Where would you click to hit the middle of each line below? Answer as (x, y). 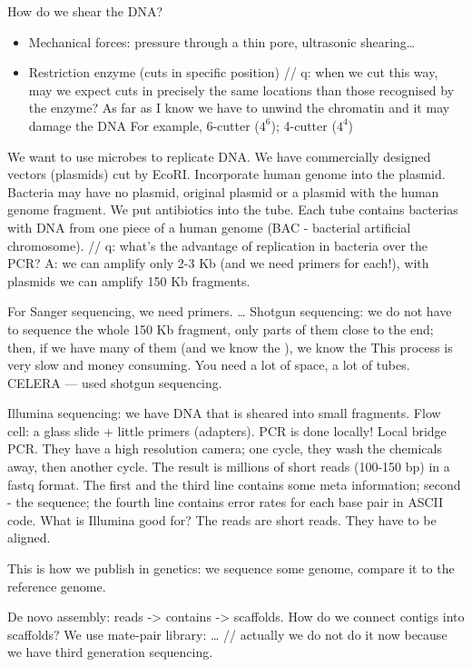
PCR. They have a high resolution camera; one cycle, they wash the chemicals (225, 448)
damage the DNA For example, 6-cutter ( (144, 125)
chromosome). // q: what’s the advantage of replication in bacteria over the (218, 245)
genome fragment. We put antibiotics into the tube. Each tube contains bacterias (233, 209)
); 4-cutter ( (304, 125)
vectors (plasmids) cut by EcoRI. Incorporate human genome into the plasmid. (226, 174)
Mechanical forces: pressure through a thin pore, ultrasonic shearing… (222, 41)
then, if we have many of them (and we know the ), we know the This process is (230, 347)
